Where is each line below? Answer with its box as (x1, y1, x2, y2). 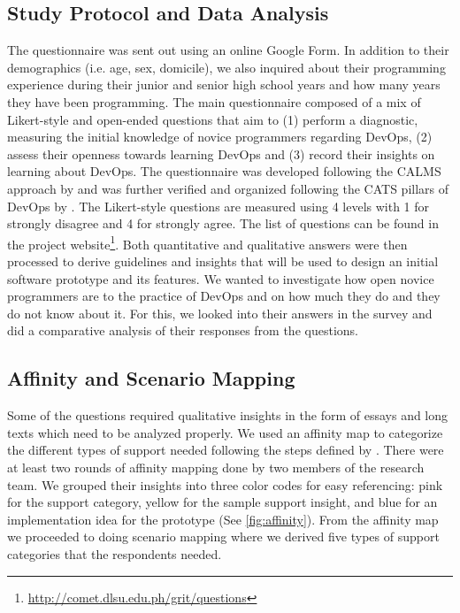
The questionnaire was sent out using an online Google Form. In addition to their (7, 41, 449, 59)
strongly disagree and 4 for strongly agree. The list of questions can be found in (7, 214, 439, 233)
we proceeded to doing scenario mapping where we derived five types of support (7, 527, 440, 546)
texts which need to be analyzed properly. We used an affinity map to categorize (7, 423, 443, 441)
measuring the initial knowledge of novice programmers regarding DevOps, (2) (7, 127, 433, 146)
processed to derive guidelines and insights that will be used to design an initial (7, 251, 439, 270)
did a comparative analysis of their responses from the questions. (7, 321, 358, 340)
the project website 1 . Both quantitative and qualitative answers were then (7, 232, 408, 253)
